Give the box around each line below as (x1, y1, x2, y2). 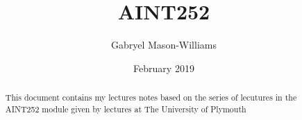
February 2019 (133, 60, 194, 75)
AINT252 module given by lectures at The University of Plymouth (5, 103, 246, 114)
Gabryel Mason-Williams (111, 37, 217, 52)
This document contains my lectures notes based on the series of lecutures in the (5, 92, 297, 103)
